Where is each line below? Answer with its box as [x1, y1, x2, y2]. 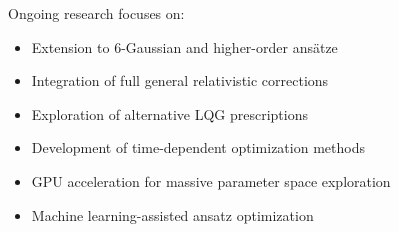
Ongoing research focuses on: [8, 3, 185, 23]
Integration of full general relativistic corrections [31, 70, 329, 91]
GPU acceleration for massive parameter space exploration [31, 170, 391, 191]
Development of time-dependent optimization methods [31, 137, 365, 158]
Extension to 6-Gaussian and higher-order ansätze [31, 36, 338, 57]
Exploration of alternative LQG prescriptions [31, 103, 308, 124]
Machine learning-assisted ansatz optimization [31, 204, 314, 225]
